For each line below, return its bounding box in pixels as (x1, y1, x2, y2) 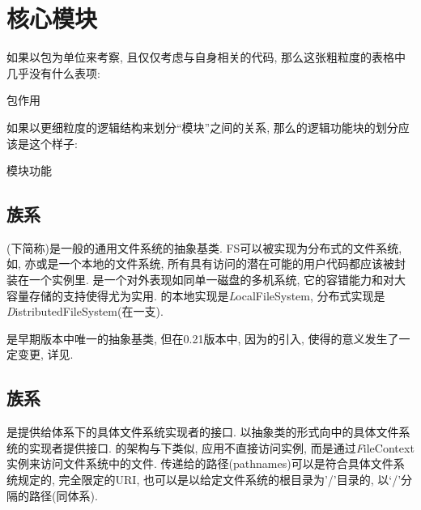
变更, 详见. (17, 346, 74, 363)
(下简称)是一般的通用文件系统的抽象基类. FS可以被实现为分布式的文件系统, (6, 239, 402, 256)
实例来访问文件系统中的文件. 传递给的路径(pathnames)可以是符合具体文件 (6, 455, 393, 472)
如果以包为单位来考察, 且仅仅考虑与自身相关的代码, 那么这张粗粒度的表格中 (6, 49, 406, 66)
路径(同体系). (28, 487, 98, 504)
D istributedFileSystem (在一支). (6, 303, 164, 320)
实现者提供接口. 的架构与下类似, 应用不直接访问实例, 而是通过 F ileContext (28, 439, 415, 456)
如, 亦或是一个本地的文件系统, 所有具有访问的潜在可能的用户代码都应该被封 (6, 255, 406, 272)
